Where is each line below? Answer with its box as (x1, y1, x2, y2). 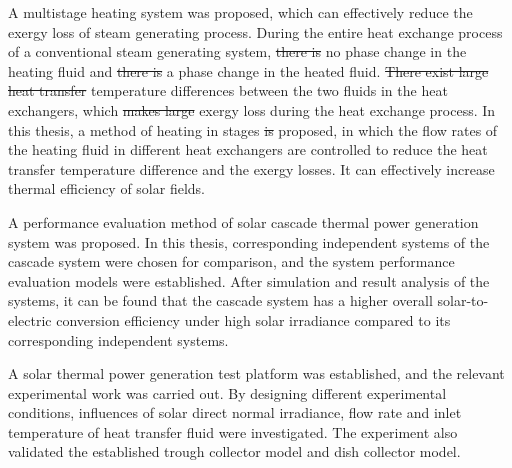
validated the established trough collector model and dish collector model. (8, 441, 461, 462)
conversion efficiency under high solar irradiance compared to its (56, 309, 451, 330)
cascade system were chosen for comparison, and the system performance (8, 251, 455, 272)
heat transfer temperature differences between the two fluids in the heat (8, 80, 448, 101)
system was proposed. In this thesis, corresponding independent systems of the (8, 231, 490, 252)
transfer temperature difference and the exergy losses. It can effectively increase (8, 158, 495, 179)
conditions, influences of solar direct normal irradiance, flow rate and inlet (8, 402, 462, 423)
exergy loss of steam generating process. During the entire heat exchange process (8, 21, 503, 42)
